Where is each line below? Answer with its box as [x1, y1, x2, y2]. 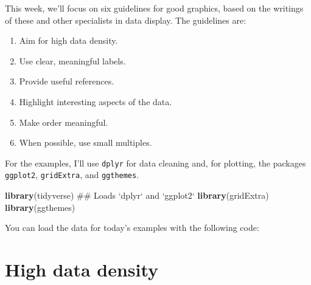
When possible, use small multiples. [19, 136, 152, 149]
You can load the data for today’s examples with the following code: [5, 221, 259, 234]
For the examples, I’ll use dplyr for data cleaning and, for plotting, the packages [5, 156, 306, 169]
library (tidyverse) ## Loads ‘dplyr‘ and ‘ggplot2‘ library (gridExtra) [5, 189, 269, 202]
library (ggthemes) [5, 201, 75, 213]
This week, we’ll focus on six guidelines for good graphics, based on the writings [5, 2, 304, 14]
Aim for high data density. [19, 34, 118, 47]
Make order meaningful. [19, 115, 108, 128]
